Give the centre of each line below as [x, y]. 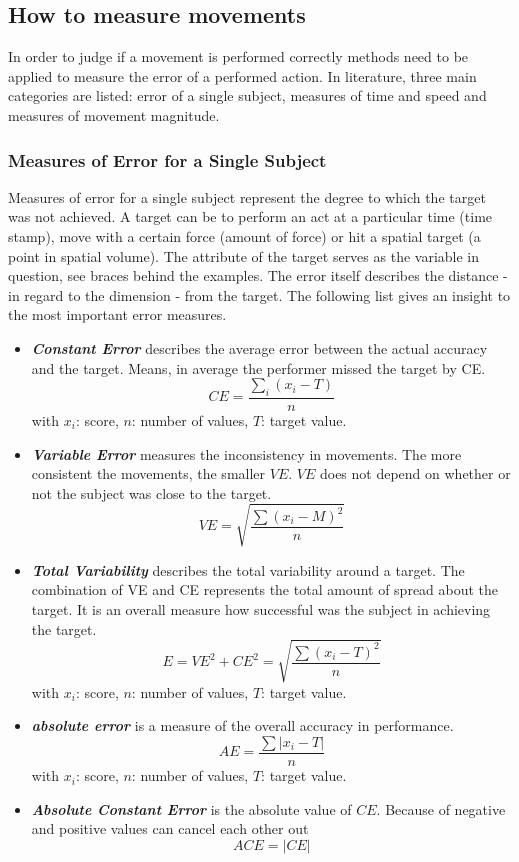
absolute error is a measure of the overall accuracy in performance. [242, 725]
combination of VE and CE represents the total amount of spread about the [265, 589]
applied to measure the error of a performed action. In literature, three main [242, 75]
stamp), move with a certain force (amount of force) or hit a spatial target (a [244, 235]
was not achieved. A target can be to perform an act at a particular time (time [250, 216]
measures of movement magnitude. [114, 114]
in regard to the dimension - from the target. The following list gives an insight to [259, 294]
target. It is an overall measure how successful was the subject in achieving [261, 609]
